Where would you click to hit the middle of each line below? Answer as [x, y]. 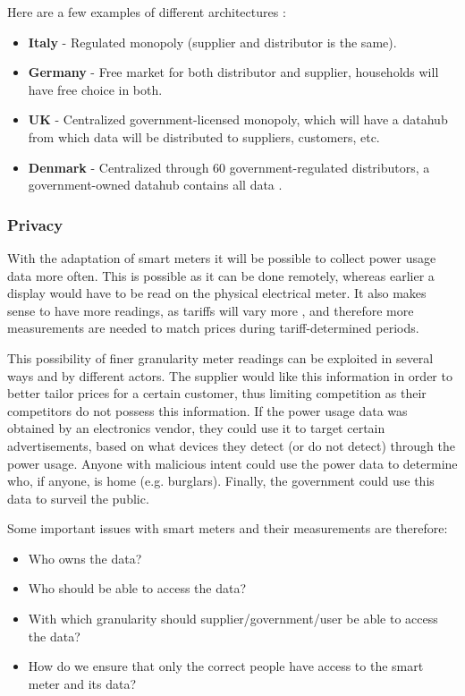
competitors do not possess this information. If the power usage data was [207, 410]
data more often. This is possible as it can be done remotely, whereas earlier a [221, 275]
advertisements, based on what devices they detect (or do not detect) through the [231, 445]
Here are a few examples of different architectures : [147, 12]
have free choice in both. [95, 89]
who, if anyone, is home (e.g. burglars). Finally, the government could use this [221, 481]
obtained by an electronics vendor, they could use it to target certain [196, 428]
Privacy [35, 224]
